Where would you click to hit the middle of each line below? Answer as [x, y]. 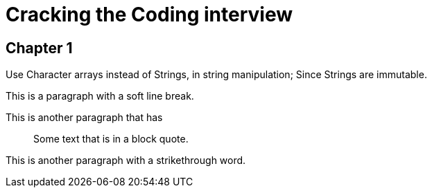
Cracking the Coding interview [149, 15]
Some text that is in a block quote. [111, 139]
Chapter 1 [39, 48]
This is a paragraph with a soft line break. [100, 96]
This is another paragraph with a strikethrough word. [126, 160]
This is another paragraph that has [84, 118]
